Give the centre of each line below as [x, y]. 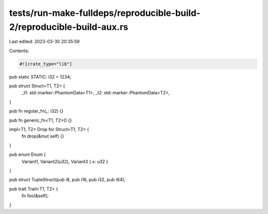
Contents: [19, 51]
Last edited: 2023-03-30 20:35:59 [44, 42]
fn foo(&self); [35, 196]
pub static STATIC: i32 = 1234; [40, 76]
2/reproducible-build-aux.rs [69, 27]
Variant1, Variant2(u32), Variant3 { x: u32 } [65, 161]
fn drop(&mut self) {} [43, 136]
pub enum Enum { [28, 154]
